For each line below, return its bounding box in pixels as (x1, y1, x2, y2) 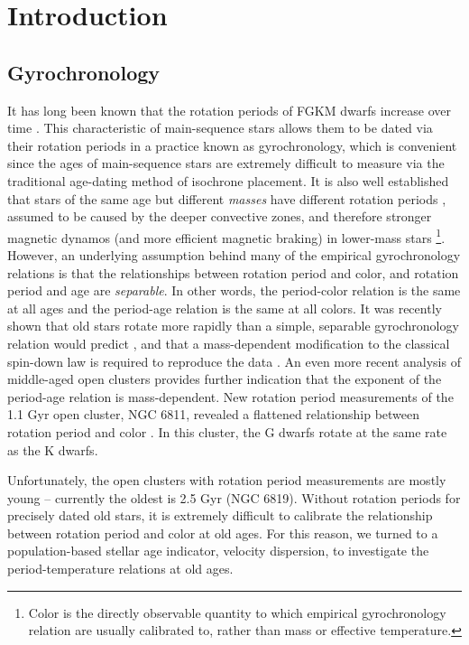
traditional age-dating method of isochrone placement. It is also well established (7, 171, 449, 190)
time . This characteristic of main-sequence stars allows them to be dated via (7, 118, 433, 137)
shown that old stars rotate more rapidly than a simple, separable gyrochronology (7, 316, 459, 335)
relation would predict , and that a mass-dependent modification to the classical (7, 333, 450, 352)
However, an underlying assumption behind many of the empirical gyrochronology (7, 245, 461, 264)
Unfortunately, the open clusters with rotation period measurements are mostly (7, 471, 446, 490)
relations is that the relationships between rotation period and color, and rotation (7, 263, 459, 282)
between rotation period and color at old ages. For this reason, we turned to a (7, 523, 438, 542)
